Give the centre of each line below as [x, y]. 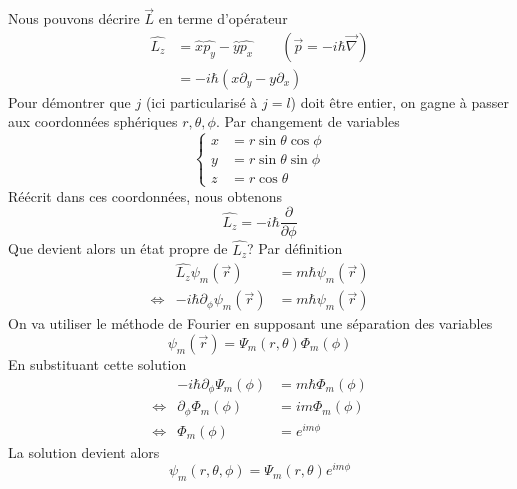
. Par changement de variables [307, 121]
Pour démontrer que [69, 101]
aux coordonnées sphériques [93, 121]
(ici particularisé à [201, 101]
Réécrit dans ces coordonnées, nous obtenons [145, 195]
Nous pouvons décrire [74, 18]
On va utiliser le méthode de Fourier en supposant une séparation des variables [250, 323]
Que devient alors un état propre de [118, 248]
